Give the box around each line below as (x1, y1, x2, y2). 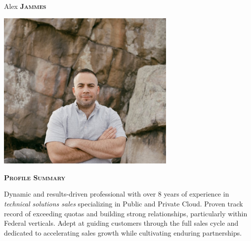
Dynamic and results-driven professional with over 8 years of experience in (4, 189, 229, 199)
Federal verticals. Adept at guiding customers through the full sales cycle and (4, 218, 239, 228)
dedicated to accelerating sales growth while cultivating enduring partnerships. (4, 227, 242, 238)
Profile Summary (4, 172, 66, 182)
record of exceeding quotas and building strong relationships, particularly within (4, 208, 248, 218)
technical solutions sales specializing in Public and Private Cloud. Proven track (4, 198, 243, 208)
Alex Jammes (4, 1, 46, 11)
